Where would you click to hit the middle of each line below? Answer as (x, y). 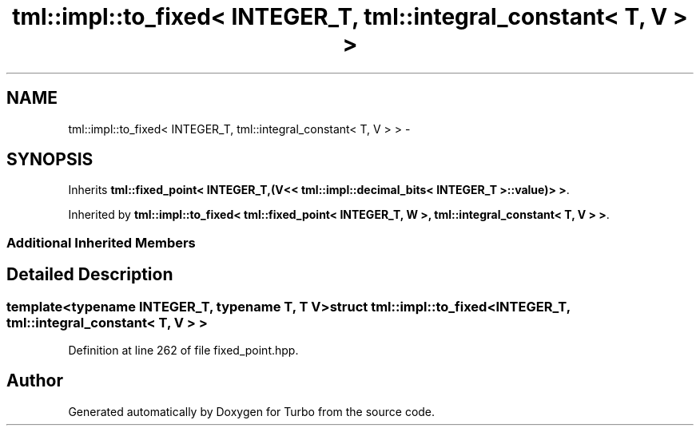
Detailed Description (90, 275)
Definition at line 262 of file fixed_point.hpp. (183, 351)
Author (35, 381)
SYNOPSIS (50, 160)
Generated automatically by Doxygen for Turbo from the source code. (252, 411)
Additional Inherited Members (101, 242)
